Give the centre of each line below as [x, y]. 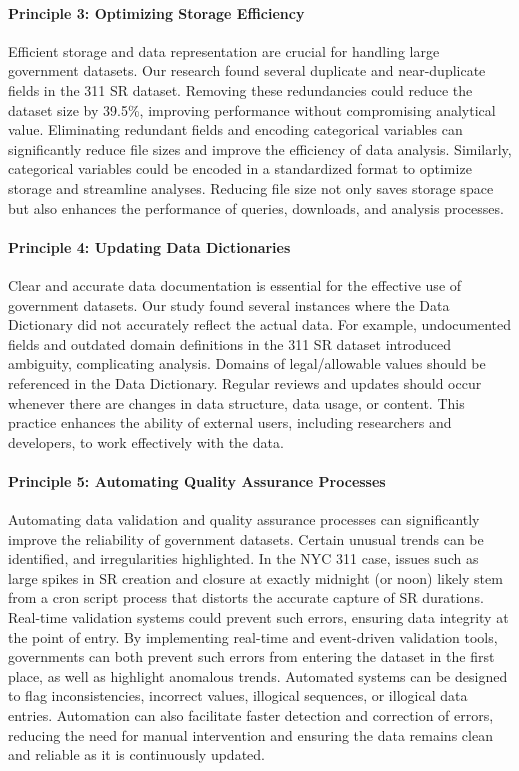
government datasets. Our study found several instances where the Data [229, 304]
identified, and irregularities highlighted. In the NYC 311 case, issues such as [243, 558]
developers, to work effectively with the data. [146, 441]
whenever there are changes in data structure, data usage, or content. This [236, 402]
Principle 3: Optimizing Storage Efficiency [156, 12]
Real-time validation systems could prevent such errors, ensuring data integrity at [258, 617]
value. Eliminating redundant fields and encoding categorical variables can [235, 129]
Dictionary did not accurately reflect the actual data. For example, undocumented [260, 324]
